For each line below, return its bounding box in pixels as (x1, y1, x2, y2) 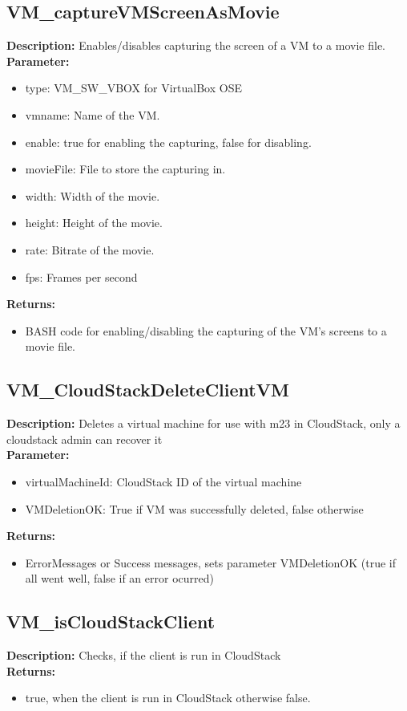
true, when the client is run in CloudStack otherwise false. (25, 689, 311, 706)
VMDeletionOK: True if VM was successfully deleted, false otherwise (25, 500, 364, 517)
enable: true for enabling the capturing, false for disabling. (25, 133, 312, 150)
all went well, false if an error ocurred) (25, 570, 214, 587)
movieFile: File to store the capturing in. (25, 160, 226, 177)
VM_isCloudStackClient (6, 609, 216, 634)
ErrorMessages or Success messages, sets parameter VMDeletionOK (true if (25, 554, 396, 571)
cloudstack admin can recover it (6, 430, 163, 447)
